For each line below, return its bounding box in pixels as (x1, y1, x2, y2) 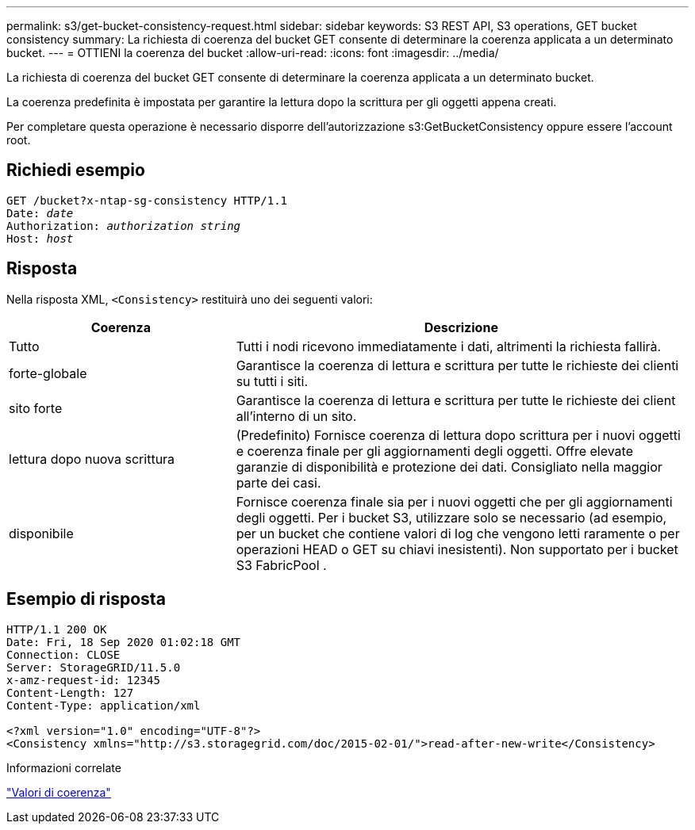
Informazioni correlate (6, 760, 121, 775)
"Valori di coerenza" (6, 785, 111, 799)
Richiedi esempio (6, 160, 145, 181)
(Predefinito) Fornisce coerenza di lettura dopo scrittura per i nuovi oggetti (236, 426, 681, 443)
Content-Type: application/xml (6, 698, 201, 712)
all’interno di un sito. (236, 407, 357, 424)
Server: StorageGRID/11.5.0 (6, 660, 181, 674)
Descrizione (424, 319, 498, 335)
